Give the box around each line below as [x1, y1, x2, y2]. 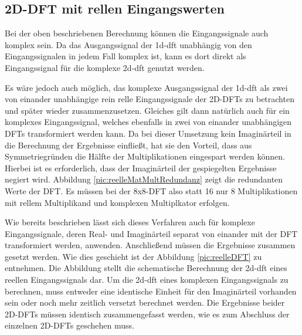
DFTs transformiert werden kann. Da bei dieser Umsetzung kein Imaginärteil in [5, 127, 291, 139]
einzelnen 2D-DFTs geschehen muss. [5, 319, 134, 331]
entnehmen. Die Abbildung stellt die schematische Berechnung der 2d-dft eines [5, 262, 287, 274]
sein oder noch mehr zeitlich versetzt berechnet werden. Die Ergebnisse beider [5, 296, 285, 309]
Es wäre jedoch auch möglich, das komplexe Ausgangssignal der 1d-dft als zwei [5, 81, 288, 93]
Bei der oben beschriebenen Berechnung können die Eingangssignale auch [5, 27, 269, 39]
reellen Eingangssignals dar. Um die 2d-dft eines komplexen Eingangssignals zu [5, 273, 289, 286]
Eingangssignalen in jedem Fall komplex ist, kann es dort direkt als [5, 50, 246, 62]
